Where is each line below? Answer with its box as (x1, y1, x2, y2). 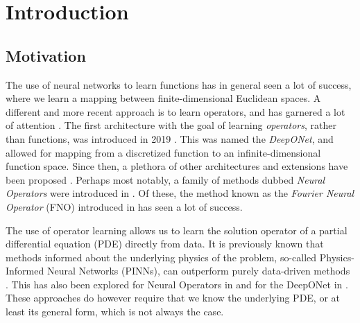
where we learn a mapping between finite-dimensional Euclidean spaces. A (6, 91, 321, 105)
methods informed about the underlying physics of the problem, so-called (6, 250, 317, 264)
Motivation (6, 44, 86, 66)
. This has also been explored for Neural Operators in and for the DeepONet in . (6, 277, 348, 291)
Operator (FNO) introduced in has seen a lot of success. (6, 199, 243, 213)
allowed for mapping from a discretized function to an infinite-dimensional (6, 145, 321, 159)
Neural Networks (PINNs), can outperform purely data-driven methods (46, 263, 350, 278)
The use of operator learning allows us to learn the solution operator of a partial (6, 222, 348, 237)
